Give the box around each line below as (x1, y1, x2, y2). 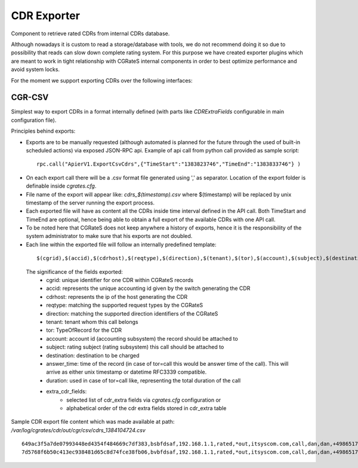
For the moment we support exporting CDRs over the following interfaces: (11, 77, 193, 84)
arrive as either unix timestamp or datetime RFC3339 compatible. (46, 368, 207, 376)
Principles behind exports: (11, 127, 76, 134)
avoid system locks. (11, 66, 60, 73)
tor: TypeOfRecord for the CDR (46, 326, 122, 334)
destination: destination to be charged (46, 351, 140, 359)
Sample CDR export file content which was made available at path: (11, 418, 175, 426)
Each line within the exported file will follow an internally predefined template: (26, 241, 217, 248)
